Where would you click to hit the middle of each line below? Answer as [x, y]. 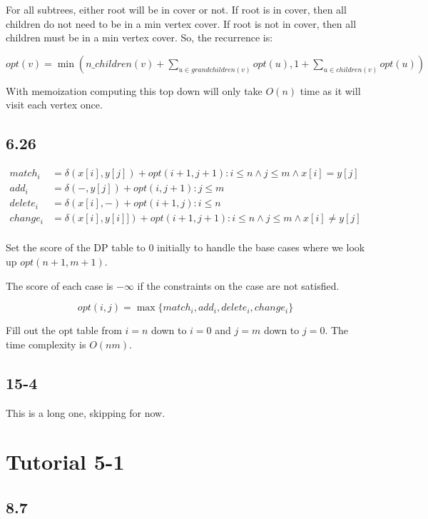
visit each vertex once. [54, 105]
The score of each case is [60, 285]
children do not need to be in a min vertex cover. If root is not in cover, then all [181, 23]
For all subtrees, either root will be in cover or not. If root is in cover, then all [176, 9]
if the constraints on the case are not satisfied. [238, 285]
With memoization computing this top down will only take [134, 90]
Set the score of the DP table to [76, 247]
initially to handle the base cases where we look [261, 247]
